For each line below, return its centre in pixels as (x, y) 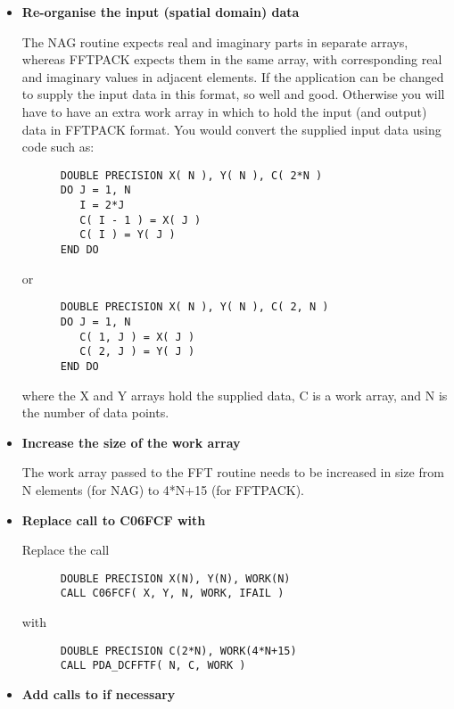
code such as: (58, 147)
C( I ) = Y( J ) (128, 235)
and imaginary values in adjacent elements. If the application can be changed (233, 76)
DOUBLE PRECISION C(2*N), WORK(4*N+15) (178, 651)
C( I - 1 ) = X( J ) (140, 220)
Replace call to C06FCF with (114, 519)
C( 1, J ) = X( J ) (137, 337)
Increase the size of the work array (131, 442)
